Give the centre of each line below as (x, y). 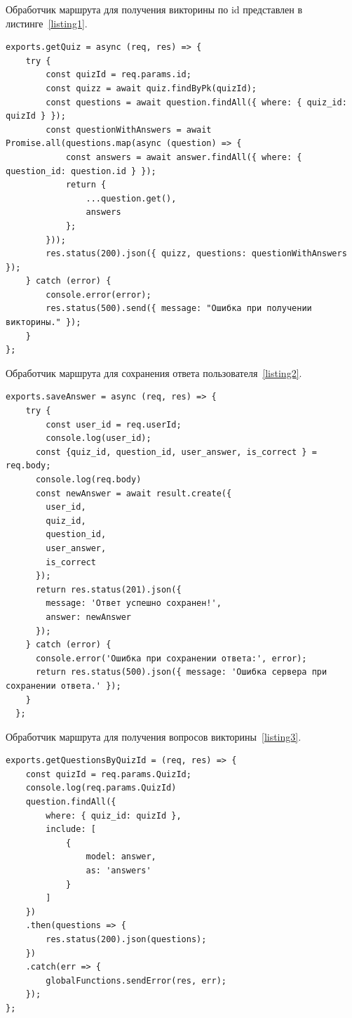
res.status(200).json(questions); (126, 939)
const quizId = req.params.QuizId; (108, 774)
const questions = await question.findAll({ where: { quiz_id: (196, 102)
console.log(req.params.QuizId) (101, 788)
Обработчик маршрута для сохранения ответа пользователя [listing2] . (154, 372)
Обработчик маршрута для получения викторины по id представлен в (154, 9)
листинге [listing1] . (47, 23)
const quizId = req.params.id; (119, 75)
